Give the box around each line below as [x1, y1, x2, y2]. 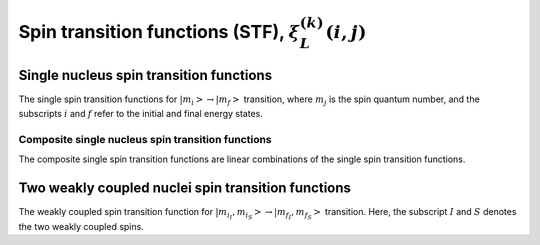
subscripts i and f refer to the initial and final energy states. [18, 107, 264, 119]
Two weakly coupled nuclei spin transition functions [18, 179, 352, 196]
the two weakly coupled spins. [18, 221, 144, 233]
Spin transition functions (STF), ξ [18, 20, 300, 43]
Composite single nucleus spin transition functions [18, 132, 272, 146]
